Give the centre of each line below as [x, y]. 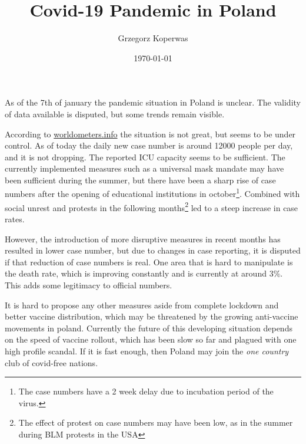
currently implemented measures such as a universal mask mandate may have [144, 168]
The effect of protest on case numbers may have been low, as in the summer [156, 422]
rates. [15, 218]
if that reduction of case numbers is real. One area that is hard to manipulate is [149, 262]
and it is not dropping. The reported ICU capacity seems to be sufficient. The [145, 157]
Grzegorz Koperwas [153, 38]
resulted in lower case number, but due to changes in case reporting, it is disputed [153, 250]
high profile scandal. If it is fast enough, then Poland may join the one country [147, 351]
